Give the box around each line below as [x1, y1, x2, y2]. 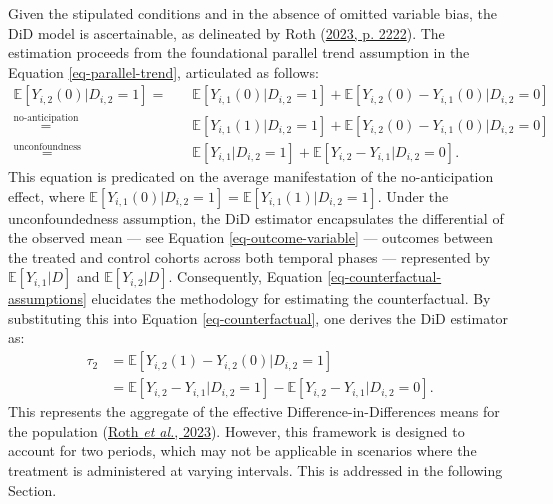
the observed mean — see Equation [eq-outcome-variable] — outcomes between [8, 227, 494, 248]
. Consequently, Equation [168, 266, 323, 287]
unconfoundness [13, 142, 81, 153]
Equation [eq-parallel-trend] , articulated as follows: [8, 61, 319, 82]
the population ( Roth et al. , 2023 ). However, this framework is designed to [8, 420, 465, 441]
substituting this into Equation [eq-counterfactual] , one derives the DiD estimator [8, 307, 509, 328]
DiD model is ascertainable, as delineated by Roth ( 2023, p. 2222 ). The [8, 22, 445, 43]
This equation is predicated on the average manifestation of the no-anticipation [8, 165, 494, 186]
